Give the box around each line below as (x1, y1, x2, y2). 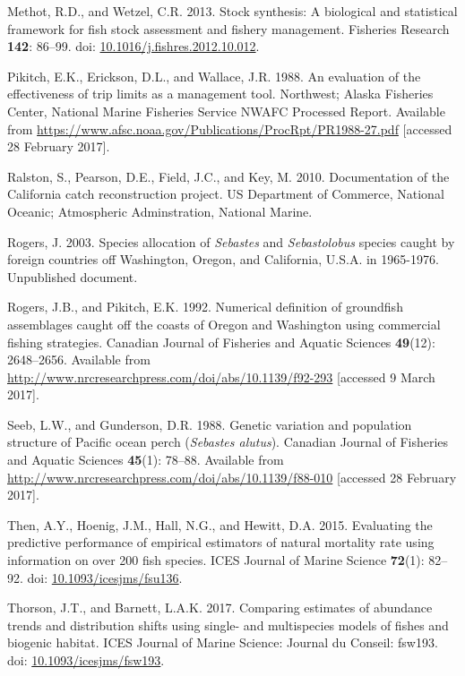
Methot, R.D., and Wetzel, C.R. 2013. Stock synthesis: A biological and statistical (7, 2, 458, 20)
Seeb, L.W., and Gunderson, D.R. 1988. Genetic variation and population (7, 415, 412, 433)
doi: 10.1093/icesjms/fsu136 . (27, 568, 183, 586)
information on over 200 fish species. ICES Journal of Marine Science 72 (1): (7, 551, 425, 569)
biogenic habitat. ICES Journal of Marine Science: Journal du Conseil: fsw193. (7, 633, 438, 652)
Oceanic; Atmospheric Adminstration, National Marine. (7, 201, 313, 220)
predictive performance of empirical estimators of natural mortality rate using (7, 533, 435, 552)
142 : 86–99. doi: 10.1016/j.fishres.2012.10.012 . (7, 37, 260, 56)
